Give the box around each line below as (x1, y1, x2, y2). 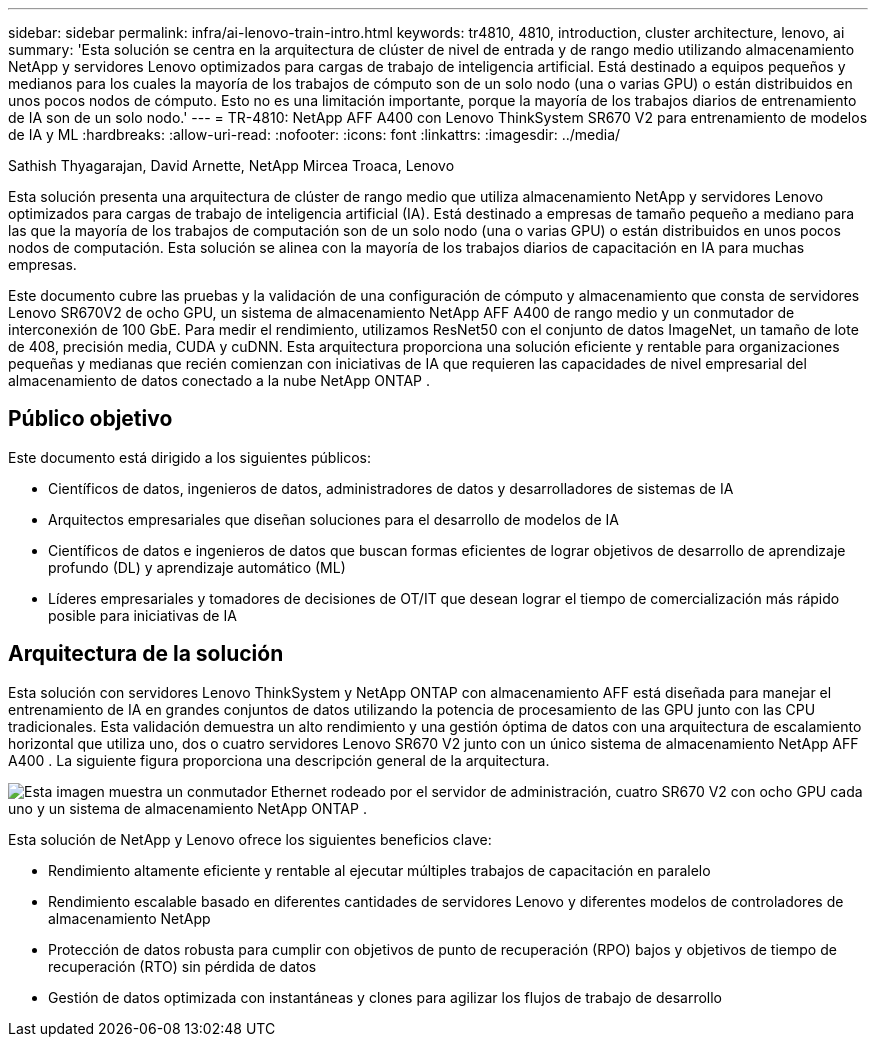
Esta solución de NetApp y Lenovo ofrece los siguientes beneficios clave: (8, 830, 492, 848)
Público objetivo (8, 406, 173, 432)
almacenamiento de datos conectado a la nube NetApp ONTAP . (8, 372, 430, 389)
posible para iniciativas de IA (48, 606, 237, 624)
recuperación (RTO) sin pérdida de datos (48, 957, 317, 975)
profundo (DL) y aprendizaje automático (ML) (48, 558, 346, 576)
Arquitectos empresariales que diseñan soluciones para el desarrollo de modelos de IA (48, 510, 619, 528)
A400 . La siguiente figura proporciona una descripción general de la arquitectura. (8, 751, 550, 769)
